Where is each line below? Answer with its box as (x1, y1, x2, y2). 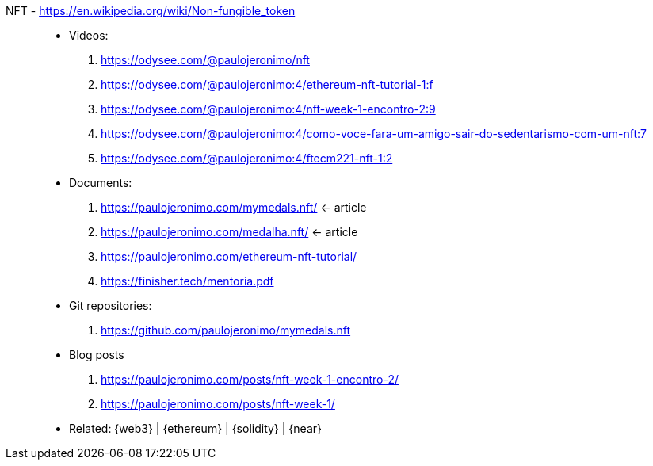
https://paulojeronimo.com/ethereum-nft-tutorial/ (101, 250, 357, 263)
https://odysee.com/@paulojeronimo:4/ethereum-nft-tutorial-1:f (101, 78, 433, 91)
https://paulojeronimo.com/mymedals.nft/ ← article (101, 201, 367, 214)
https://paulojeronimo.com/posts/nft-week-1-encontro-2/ (101, 372, 399, 386)
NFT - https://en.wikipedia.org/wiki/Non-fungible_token (6, 4, 296, 17)
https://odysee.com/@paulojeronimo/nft (101, 53, 310, 67)
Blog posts (69, 348, 124, 361)
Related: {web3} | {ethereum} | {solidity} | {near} (69, 422, 323, 435)
